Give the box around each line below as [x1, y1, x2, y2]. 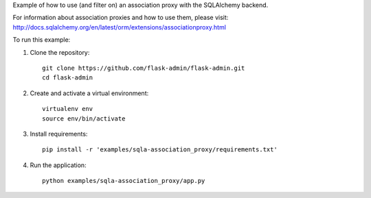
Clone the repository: [30, 48, 90, 56]
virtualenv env [42, 105, 93, 113]
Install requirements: [30, 129, 88, 138]
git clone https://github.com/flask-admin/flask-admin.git [42, 64, 245, 72]
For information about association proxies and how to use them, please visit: [12, 14, 229, 22]
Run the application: [30, 161, 87, 169]
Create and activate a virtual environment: [30, 89, 149, 97]
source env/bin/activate [42, 114, 126, 123]
